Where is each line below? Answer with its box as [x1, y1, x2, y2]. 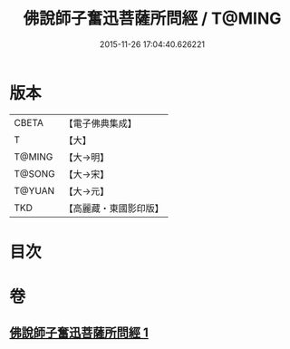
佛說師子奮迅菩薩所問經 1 [9, 325, 150, 341]
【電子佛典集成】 [63, 117, 138, 130]
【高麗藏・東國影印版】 [63, 201, 165, 214]
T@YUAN [14, 184, 55, 197]
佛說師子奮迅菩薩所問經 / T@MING [23, 8, 282, 29]
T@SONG [14, 167, 56, 179]
